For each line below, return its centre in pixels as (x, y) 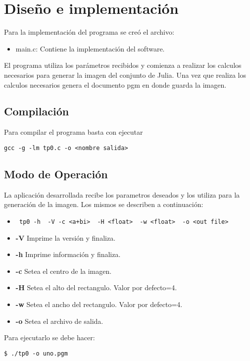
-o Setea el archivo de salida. (59, 321)
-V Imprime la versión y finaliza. (66, 237)
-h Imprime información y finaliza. (68, 254)
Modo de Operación (56, 174)
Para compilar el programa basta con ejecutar (74, 132)
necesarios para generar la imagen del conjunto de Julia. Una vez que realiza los (125, 75)
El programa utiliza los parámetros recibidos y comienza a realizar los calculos (123, 65)
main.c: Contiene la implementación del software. (90, 48)
